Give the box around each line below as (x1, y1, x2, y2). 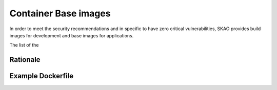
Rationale (9, 55, 41, 64)
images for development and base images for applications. (9, 32, 134, 38)
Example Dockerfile (9, 72, 74, 80)
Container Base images (9, 8, 111, 19)
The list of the (9, 42, 39, 48)
